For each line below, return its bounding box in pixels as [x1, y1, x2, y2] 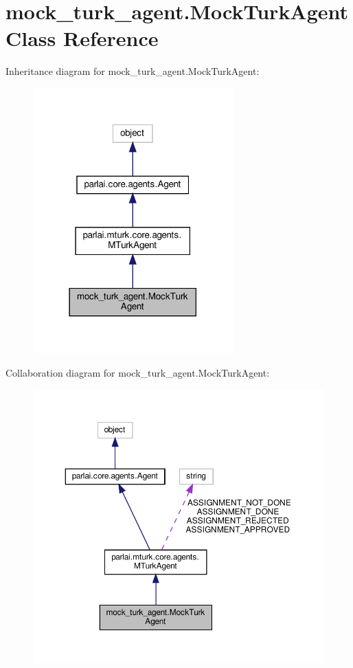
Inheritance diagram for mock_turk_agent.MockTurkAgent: [5, 64, 260, 78]
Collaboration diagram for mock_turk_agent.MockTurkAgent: [5, 365, 270, 379]
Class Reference [5, 24, 159, 52]
